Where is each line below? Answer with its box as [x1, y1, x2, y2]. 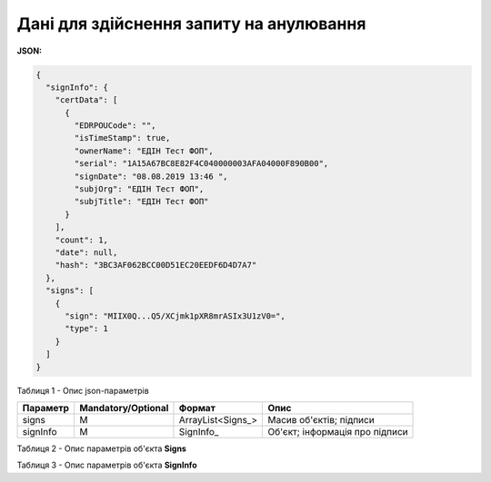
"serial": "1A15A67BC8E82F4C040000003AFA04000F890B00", [74, 159, 329, 169]
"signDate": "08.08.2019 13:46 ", [74, 171, 228, 182]
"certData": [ [55, 95, 118, 105]
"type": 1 [65, 323, 109, 334]
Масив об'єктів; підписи [267, 413, 375, 426]
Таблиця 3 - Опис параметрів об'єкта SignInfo [16, 459, 197, 471]
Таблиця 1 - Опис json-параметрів [16, 385, 149, 396]
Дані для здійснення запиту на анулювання [16, 14, 366, 34]
